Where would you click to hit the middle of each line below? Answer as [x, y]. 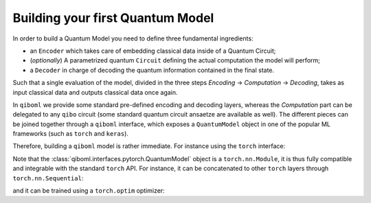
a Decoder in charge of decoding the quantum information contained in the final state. [152, 70]
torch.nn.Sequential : [48, 178]
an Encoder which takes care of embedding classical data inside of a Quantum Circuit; [153, 51]
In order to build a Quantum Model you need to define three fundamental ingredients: [133, 38]
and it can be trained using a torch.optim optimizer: [89, 191]
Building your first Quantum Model [113, 18]
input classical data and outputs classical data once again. [95, 92]
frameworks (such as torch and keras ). [70, 134]
